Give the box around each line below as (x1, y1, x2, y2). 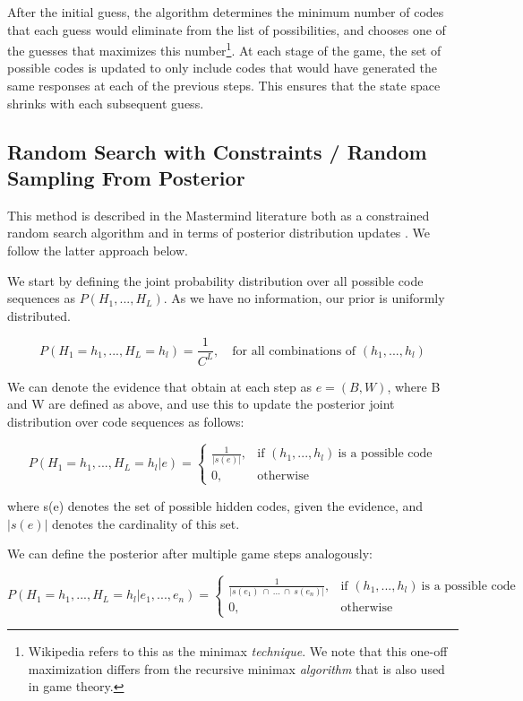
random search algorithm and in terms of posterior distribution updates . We (7, 223, 431, 242)
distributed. (7, 306, 71, 325)
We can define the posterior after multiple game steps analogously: (7, 544, 373, 563)
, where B (387, 376, 441, 395)
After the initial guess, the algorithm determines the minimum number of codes (7, 3, 444, 21)
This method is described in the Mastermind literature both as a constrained (7, 205, 430, 224)
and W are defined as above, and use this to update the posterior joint (7, 394, 395, 413)
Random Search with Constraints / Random (7, 137, 427, 165)
